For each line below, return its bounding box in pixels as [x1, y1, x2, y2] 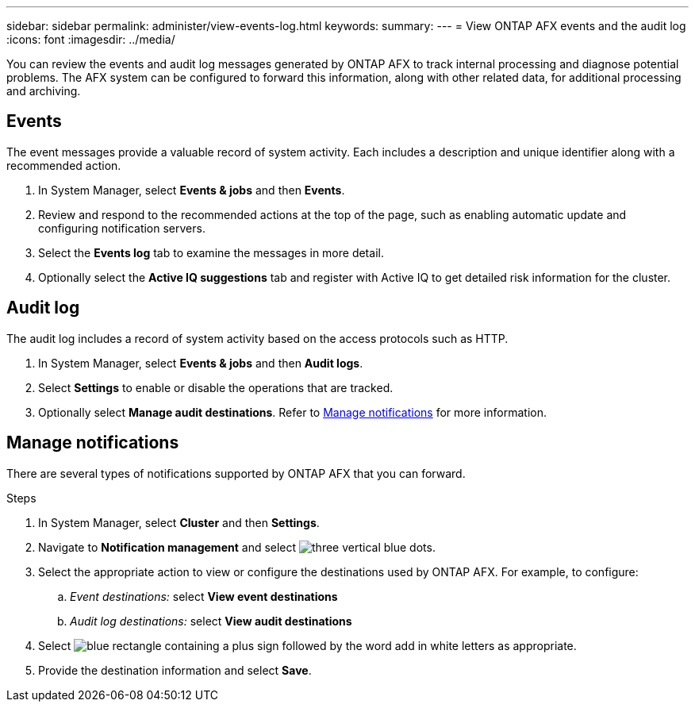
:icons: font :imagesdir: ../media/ [6, 33, 175, 46]
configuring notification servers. [38, 221, 205, 235]
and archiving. [6, 84, 81, 98]
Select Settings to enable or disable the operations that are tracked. [38, 380, 394, 394]
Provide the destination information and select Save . [38, 663, 312, 677]
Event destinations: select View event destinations [70, 589, 338, 603]
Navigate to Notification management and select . [38, 540, 436, 554]
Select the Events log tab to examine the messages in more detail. [38, 245, 384, 260]
